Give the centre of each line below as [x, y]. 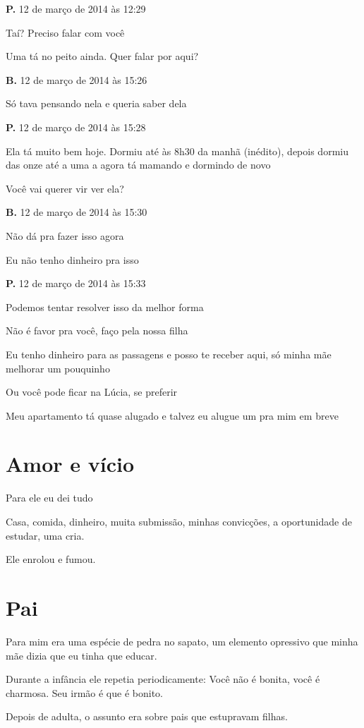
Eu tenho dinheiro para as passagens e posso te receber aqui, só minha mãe [169, 354]
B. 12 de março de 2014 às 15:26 [77, 79]
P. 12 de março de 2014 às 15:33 [76, 283]
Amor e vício [70, 464]
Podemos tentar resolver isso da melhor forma [105, 307]
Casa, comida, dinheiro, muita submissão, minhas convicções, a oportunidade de [179, 521]
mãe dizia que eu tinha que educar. [81, 655]
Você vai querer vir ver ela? [65, 188]
